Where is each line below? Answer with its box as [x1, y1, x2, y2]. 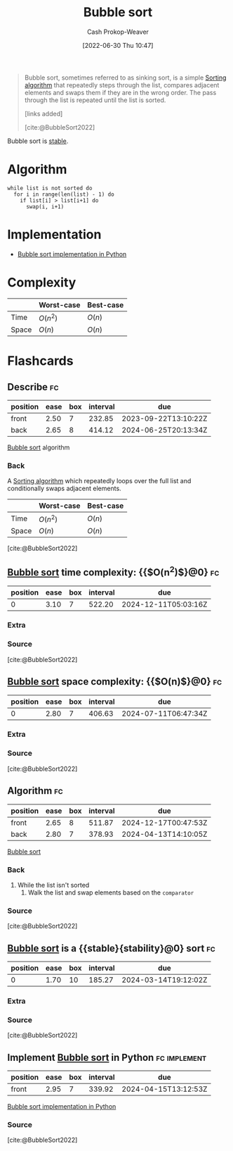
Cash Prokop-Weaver [86, 27, 149, 36]
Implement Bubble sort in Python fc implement [7, 1051, 207, 1064]
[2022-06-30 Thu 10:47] [82, 41, 154, 49]
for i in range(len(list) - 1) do [13, 191, 114, 198]
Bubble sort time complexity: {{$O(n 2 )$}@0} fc [7, 564, 220, 578]
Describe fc [7, 381, 59, 393]
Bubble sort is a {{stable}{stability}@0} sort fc [7, 942, 215, 954]
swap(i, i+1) [25, 203, 65, 210]
